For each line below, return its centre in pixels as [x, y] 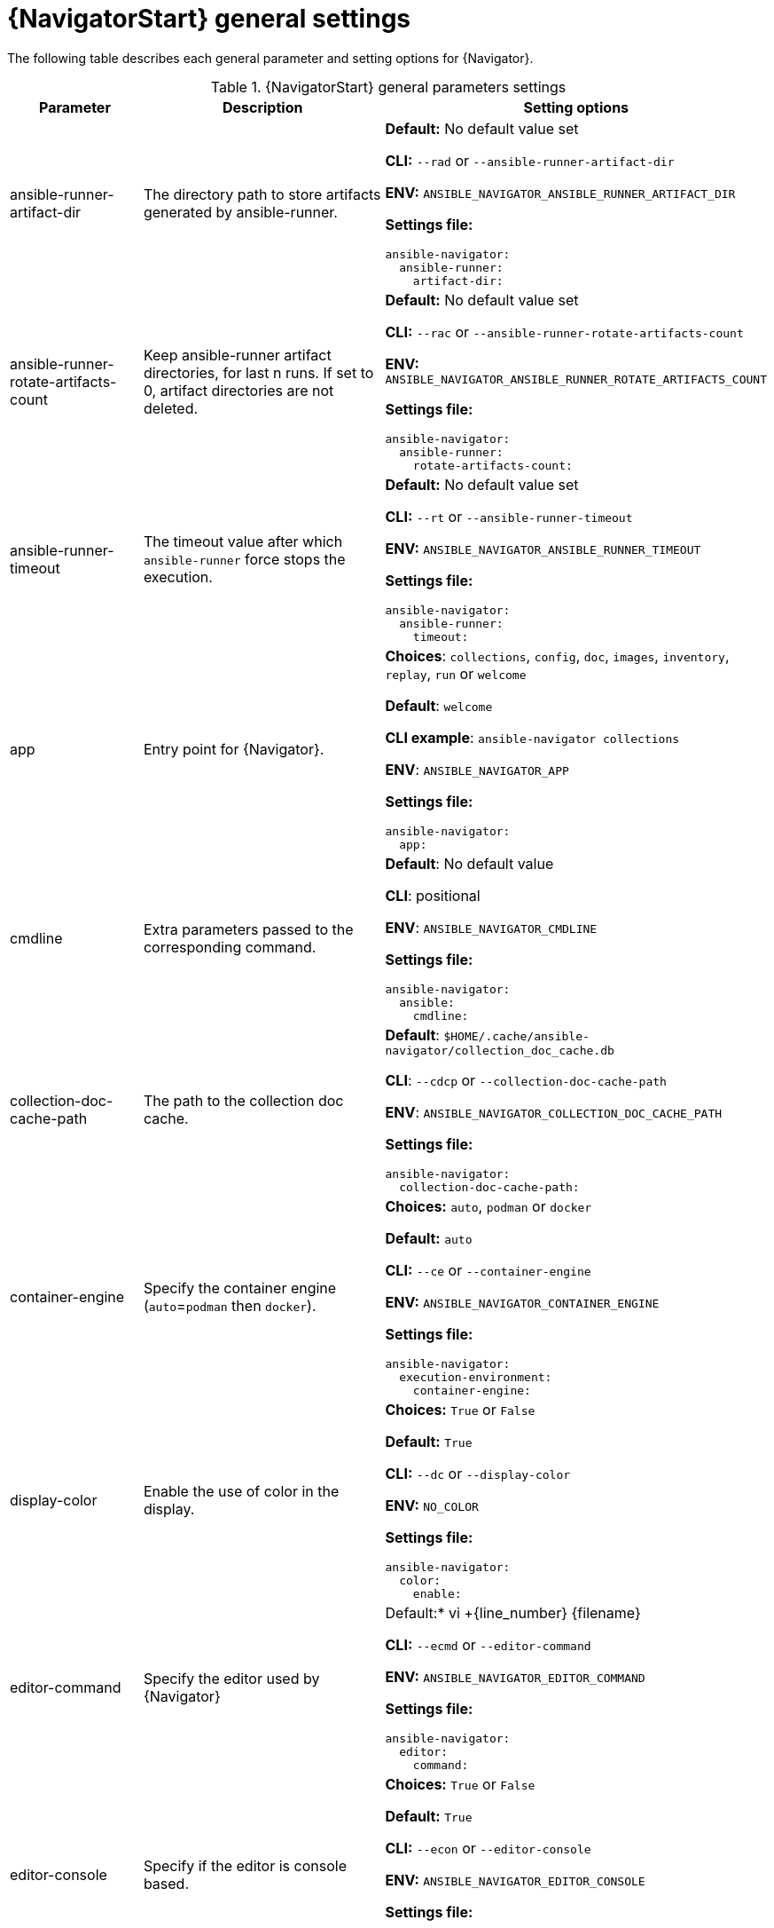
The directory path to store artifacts [262, 195]
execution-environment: [476, 1377]
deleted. [171, 408]
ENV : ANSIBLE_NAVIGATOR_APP [477, 769]
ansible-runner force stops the [244, 560]
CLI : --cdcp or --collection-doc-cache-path [526, 1080]
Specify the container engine [240, 1288]
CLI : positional [433, 895]
